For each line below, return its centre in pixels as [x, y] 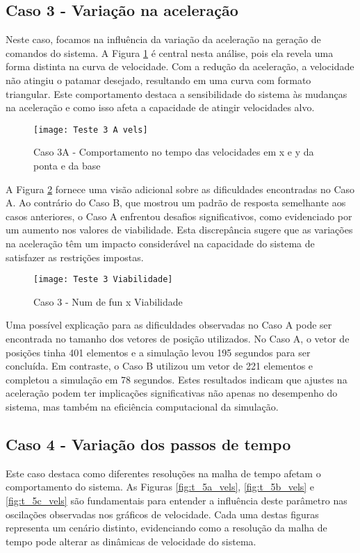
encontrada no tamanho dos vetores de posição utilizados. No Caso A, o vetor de [178, 339]
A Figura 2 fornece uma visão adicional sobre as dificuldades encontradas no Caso [180, 189]
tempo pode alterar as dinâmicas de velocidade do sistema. [131, 541]
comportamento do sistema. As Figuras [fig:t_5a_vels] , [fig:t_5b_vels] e [160, 487]
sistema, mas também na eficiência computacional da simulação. [142, 406]
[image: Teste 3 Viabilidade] [103, 280]
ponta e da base [67, 166]
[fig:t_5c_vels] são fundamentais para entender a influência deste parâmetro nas [177, 500]
